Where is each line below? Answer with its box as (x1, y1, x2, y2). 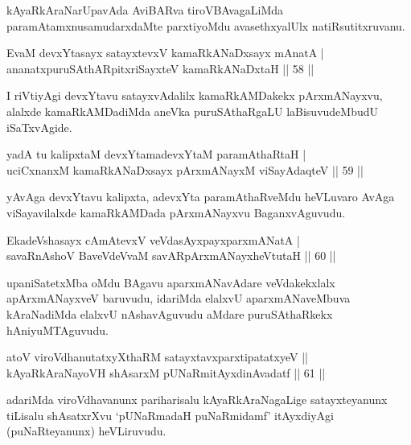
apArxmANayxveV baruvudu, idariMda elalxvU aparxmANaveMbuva (6, 290, 351, 307)
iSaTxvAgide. (6, 118, 72, 135)
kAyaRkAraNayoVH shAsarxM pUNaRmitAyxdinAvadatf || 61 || (6, 364, 326, 381)
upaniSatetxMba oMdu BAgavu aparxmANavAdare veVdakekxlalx (6, 274, 335, 290)
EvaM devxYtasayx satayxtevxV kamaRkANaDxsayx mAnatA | (6, 44, 324, 61)
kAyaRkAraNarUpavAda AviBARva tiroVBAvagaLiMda (6, 2, 284, 18)
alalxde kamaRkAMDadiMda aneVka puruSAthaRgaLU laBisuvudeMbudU (6, 102, 379, 119)
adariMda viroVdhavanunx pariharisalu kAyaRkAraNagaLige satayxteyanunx (6, 391, 388, 408)
